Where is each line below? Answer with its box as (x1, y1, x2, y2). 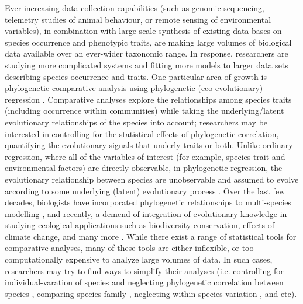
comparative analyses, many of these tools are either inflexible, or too (5, 242, 254, 254)
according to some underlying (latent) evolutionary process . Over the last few (5, 184, 285, 197)
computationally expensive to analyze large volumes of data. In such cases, (5, 253, 273, 265)
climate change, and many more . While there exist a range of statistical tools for (5, 230, 297, 242)
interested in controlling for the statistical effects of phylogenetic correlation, (5, 127, 279, 139)
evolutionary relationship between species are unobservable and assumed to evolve (5, 173, 299, 185)
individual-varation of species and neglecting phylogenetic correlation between (5, 276, 284, 288)
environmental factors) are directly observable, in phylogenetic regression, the (5, 162, 283, 174)
